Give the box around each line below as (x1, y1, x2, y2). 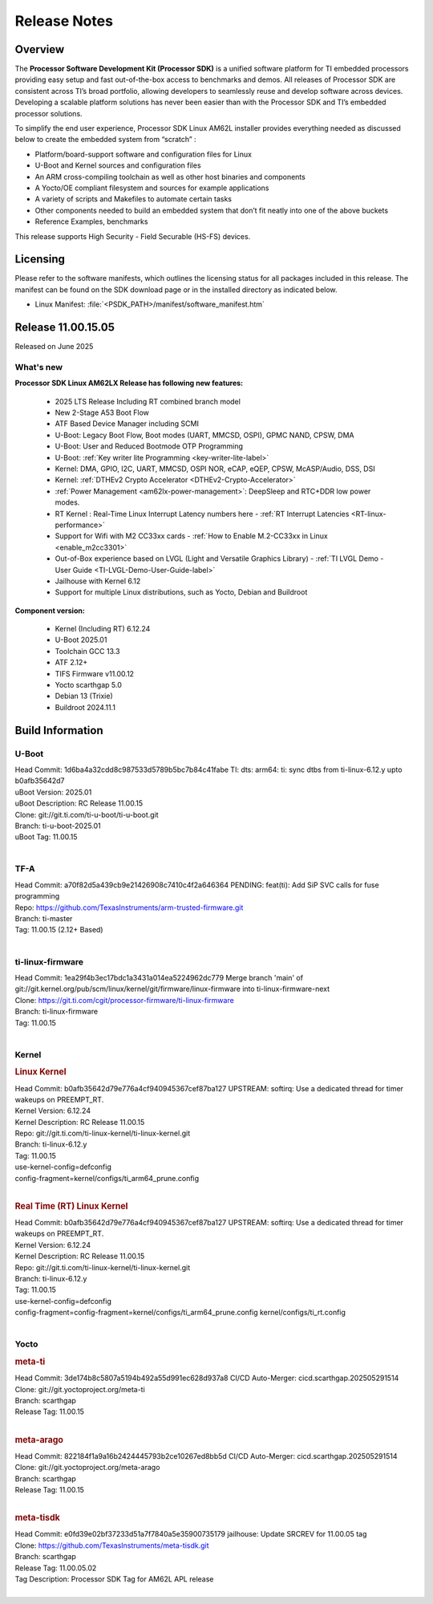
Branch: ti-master (14, 914, 73, 924)
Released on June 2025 (14, 342, 94, 351)
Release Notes (14, 12, 114, 30)
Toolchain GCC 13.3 (55, 646, 120, 656)
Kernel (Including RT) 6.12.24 (55, 624, 151, 634)
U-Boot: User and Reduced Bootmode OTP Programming (55, 441, 244, 451)
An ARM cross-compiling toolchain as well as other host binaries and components (34, 172, 306, 181)
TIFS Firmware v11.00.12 (55, 668, 135, 678)
